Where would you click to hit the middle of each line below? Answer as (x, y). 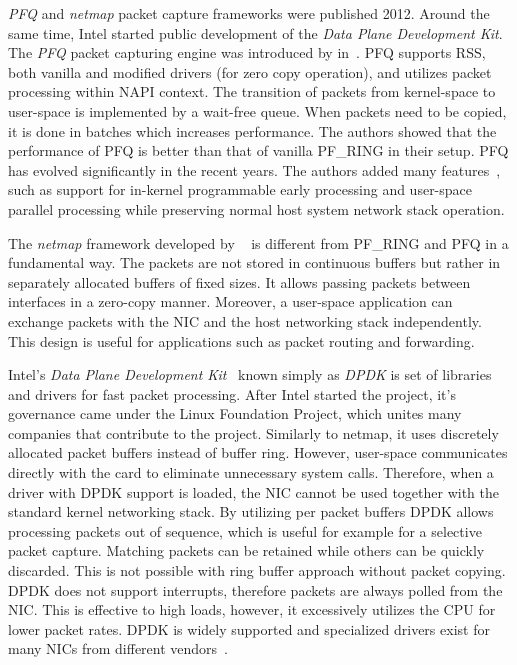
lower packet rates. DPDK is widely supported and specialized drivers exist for (249, 628)
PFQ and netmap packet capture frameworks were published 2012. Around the (249, 13)
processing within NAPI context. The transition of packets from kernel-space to (252, 91)
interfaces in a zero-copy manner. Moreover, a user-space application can (230, 301)
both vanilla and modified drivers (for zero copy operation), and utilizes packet (250, 71)
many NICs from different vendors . (118, 648)
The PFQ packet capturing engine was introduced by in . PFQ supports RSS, (247, 52)
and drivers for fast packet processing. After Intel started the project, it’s (232, 393)
